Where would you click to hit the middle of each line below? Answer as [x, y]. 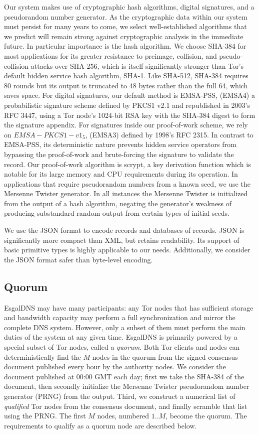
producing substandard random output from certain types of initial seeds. [117, 213]
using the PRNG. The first [45, 416]
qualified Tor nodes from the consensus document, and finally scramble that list [126, 406]
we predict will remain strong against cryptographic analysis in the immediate [124, 36]
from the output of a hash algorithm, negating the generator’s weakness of [118, 203]
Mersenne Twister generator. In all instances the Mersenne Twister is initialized [126, 193]
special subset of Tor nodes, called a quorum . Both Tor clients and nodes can [122, 347]
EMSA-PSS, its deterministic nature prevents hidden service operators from [120, 144]
